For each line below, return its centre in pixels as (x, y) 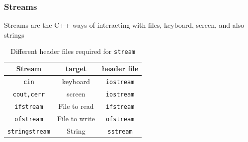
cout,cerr (29, 94)
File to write (76, 118)
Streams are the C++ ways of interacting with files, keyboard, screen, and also (124, 25)
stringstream (29, 131)
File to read (76, 106)
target (76, 69)
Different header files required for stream (73, 51)
